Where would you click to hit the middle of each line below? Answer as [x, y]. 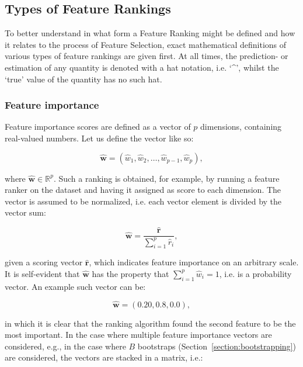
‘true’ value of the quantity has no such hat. [83, 79]
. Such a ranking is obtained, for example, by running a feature [166, 178]
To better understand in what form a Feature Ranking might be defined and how [150, 33]
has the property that [130, 273]
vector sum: [25, 212]
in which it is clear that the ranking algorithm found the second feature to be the [150, 323]
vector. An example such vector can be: [75, 286]
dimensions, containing [241, 127]
